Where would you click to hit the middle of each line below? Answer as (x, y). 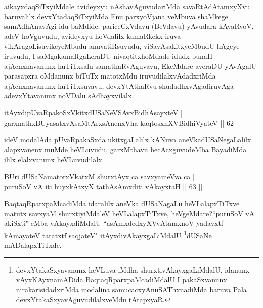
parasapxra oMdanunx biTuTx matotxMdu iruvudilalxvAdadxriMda (110, 76)
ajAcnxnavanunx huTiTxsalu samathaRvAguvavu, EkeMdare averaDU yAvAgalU (130, 66)
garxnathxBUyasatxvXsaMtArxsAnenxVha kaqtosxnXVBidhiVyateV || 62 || (122, 122)
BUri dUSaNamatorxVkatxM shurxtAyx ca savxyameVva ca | (99, 176)
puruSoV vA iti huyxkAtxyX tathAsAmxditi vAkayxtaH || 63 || (103, 186)
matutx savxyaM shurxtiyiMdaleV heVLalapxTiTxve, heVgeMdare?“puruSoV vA (129, 213)
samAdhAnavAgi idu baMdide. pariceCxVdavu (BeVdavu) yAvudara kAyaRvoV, (129, 26)
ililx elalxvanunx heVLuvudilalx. (54, 159)
